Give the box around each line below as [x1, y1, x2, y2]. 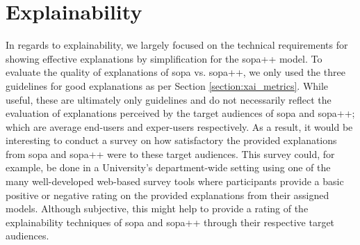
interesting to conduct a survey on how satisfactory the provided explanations [6, 133, 337, 148]
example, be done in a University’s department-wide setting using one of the [6, 160, 331, 175]
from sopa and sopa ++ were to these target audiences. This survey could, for [6, 146, 335, 161]
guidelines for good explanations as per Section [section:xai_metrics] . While [6, 78, 329, 93]
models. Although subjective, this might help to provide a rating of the [6, 201, 309, 216]
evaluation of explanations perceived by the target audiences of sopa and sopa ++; [6, 106, 355, 120]
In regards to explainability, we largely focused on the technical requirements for [6, 38, 348, 52]
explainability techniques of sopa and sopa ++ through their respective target [6, 214, 335, 229]
